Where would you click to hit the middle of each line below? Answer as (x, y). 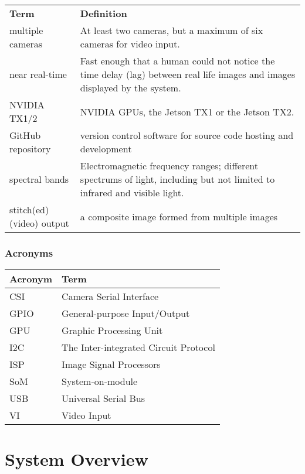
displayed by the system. (131, 88)
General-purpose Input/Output (126, 313)
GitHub (25, 135)
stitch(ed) (29, 209)
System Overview (77, 459)
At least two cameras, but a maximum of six (172, 30)
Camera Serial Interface (110, 296)
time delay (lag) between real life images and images (188, 74)
